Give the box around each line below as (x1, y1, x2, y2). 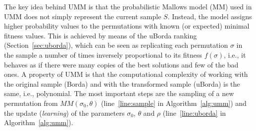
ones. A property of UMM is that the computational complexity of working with (4, 69, 248, 79)
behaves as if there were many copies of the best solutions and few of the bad (4, 59, 239, 69)
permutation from (4, 98, 58, 108)
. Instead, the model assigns (167, 11, 252, 21)
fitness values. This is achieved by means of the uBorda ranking (4, 30, 197, 40)
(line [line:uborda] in (162, 107, 226, 118)
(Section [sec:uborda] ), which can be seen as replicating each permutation (4, 40, 228, 50)
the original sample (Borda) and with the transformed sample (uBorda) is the (4, 78, 240, 89)
